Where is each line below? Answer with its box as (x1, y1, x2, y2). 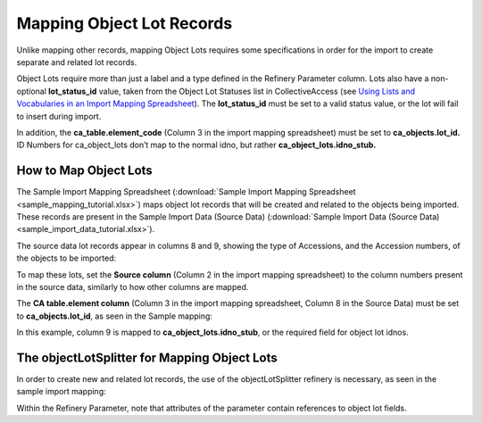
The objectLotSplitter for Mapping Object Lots (16, 350, 278, 365)
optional (16, 86, 46, 96)
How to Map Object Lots (16, 163, 154, 178)
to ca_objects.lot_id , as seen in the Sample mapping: (16, 311, 213, 321)
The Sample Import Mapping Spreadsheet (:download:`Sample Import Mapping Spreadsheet (16, 187, 356, 197)
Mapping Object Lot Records (16, 13, 233, 33)
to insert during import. (16, 111, 102, 121)
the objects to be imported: (16, 253, 117, 263)
